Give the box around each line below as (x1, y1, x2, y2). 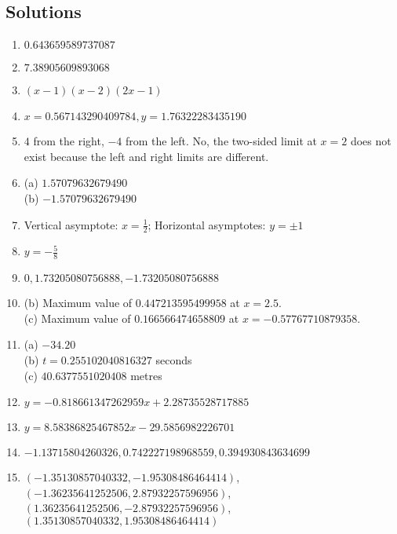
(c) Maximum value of (24, 309, 131, 326)
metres (130, 367, 162, 383)
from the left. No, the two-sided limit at (126, 133, 317, 149)
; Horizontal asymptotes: (148, 216, 266, 232)
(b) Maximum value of (24, 294, 133, 311)
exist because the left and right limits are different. (24, 148, 269, 164)
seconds (155, 352, 192, 368)
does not (350, 133, 392, 149)
